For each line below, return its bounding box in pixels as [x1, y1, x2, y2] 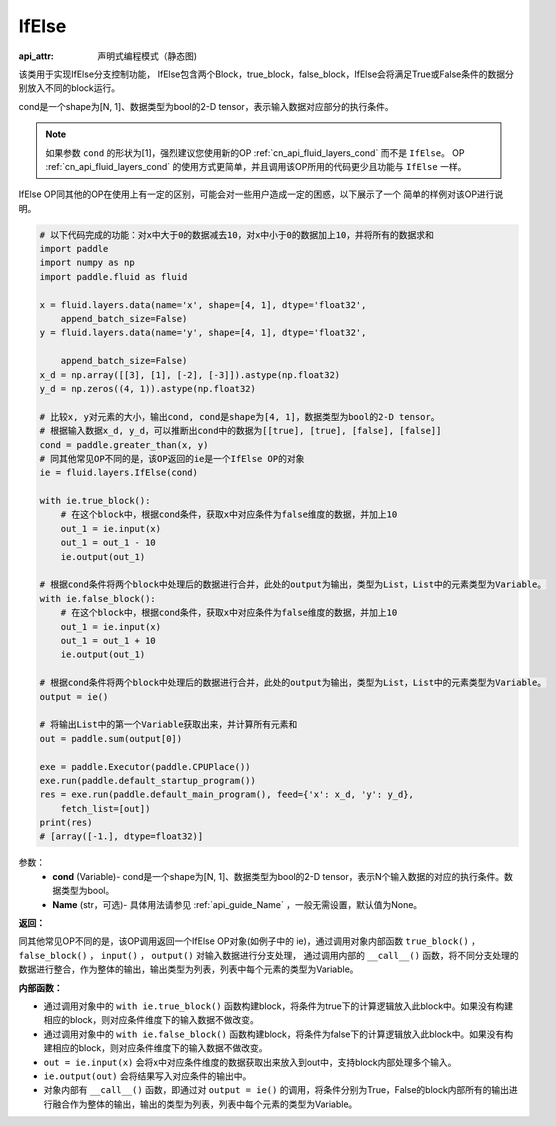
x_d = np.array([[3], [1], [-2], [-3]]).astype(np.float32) [39, 369, 341, 380]
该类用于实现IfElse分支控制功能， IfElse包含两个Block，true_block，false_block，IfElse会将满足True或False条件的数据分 [18, 68, 514, 80]
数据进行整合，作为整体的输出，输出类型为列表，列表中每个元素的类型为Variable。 [18, 963, 359, 975]
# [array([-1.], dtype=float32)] [39, 831, 204, 842]
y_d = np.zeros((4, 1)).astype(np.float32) [39, 383, 257, 394]
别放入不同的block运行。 [18, 82, 121, 94]
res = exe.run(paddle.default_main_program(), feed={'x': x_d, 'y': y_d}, [39, 789, 415, 800]
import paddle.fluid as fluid [39, 271, 188, 282]
